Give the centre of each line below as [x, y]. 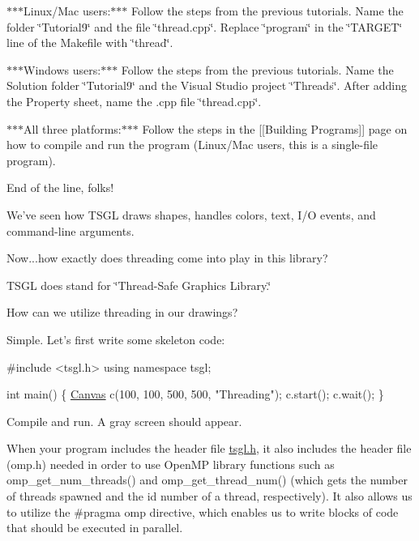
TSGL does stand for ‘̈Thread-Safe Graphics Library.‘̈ [139, 285]
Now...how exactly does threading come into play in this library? [167, 258]
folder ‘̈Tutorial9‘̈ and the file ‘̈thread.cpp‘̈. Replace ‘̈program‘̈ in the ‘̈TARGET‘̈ [205, 26]
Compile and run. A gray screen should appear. [124, 421]
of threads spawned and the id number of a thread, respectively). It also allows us [209, 496]
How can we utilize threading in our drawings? [122, 312]
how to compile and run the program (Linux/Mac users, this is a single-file [192, 145]
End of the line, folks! [60, 187]
